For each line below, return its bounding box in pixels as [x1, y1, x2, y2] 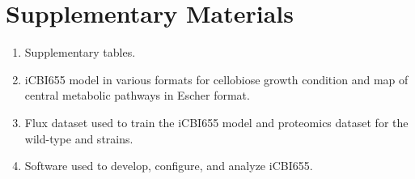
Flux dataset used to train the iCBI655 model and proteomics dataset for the [24, 113, 409, 130]
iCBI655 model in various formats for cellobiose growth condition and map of [24, 70, 409, 87]
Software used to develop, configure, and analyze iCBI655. [24, 157, 313, 174]
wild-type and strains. [24, 130, 133, 147]
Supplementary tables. [24, 44, 136, 61]
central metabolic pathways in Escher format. [24, 87, 250, 104]
